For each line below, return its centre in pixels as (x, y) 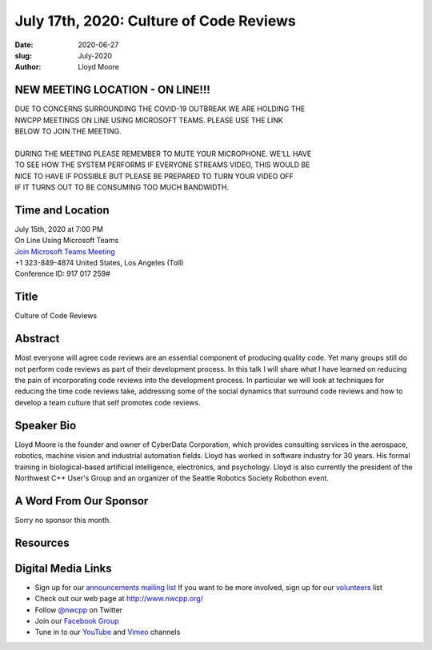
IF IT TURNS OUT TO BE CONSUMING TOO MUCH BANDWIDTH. (122, 187)
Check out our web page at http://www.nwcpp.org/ (119, 599)
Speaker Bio (46, 425)
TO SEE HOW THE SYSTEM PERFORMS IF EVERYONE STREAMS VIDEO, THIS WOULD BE (162, 165)
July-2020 (95, 55)
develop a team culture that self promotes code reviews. (108, 402)
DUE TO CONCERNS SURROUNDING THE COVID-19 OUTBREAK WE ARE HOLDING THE (160, 109)
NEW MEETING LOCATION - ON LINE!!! (113, 90)
